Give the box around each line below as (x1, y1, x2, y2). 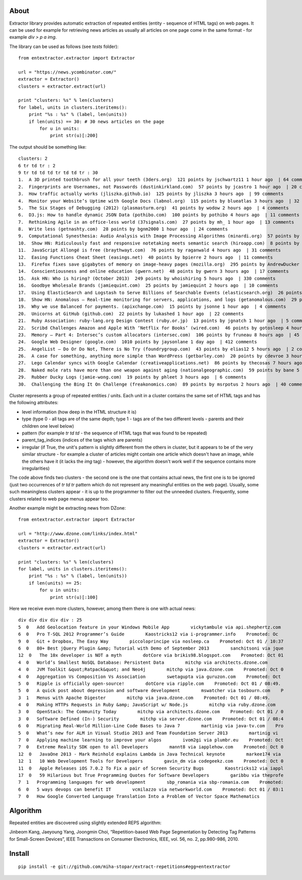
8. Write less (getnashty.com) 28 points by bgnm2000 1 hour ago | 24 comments (18, 226, 228, 232)
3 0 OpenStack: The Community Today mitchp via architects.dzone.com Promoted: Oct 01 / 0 (18, 709, 284, 715)
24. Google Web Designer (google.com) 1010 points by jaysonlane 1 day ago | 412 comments (18, 339, 257, 345)
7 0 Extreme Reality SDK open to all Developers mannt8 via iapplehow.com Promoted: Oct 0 (18, 744, 284, 750)
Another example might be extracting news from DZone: (9, 505, 126, 511)
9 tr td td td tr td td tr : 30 (18, 169, 98, 175)
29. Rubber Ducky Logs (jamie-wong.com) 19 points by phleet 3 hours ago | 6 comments (18, 374, 247, 380)
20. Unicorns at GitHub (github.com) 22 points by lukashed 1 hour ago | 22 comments (18, 310, 244, 317)
